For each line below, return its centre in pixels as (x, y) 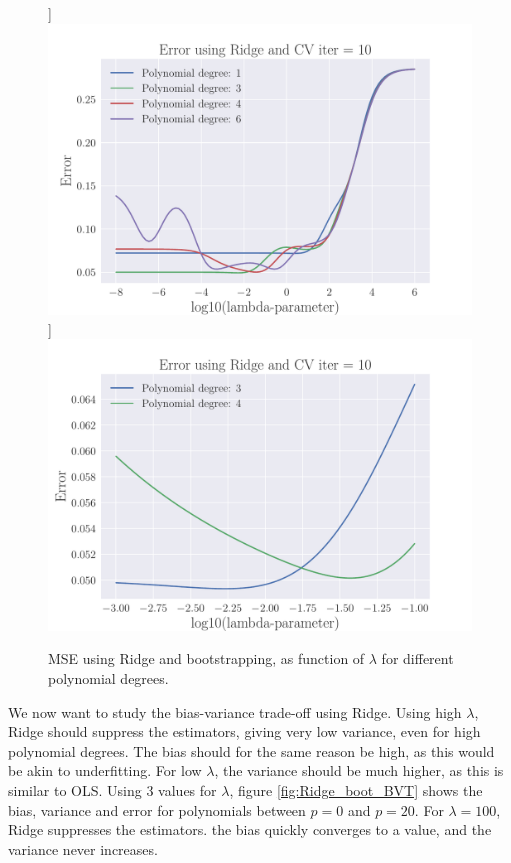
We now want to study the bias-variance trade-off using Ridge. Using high (235, 711)
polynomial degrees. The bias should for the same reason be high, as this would (251, 750)
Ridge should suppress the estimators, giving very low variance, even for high (244, 731)
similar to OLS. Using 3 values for (112, 789)
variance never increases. (83, 848)
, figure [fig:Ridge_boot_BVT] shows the (356, 789)
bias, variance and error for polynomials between (157, 809)
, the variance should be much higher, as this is (359, 770)
